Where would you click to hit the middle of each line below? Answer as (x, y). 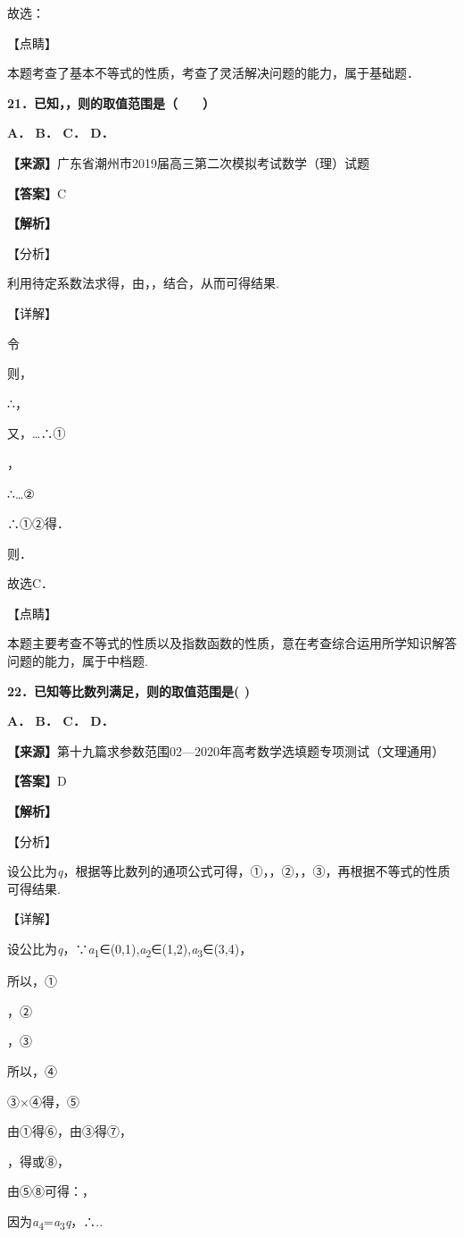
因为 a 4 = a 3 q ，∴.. (55, 1222)
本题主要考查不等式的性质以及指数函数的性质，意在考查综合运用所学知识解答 (232, 643)
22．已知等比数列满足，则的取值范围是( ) (128, 690)
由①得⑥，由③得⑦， (70, 1131)
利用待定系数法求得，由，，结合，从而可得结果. (143, 283)
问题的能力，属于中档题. (78, 661)
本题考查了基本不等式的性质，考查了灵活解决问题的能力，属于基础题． (213, 73)
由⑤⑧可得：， (51, 1191)
